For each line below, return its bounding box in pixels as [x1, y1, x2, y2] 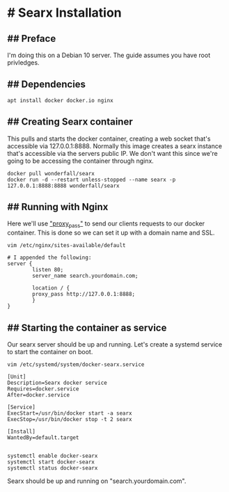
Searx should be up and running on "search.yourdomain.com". [7, 477, 187, 485]
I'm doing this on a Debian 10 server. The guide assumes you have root [7, 51, 211, 59]
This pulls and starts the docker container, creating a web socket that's [7, 134, 211, 143]
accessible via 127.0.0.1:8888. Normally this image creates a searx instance [7, 141, 223, 150]
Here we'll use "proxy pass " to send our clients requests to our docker [7, 219, 205, 230]
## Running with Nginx [7, 201, 109, 213]
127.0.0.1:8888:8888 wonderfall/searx [7, 182, 120, 189]
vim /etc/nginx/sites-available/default [7, 242, 127, 249]
